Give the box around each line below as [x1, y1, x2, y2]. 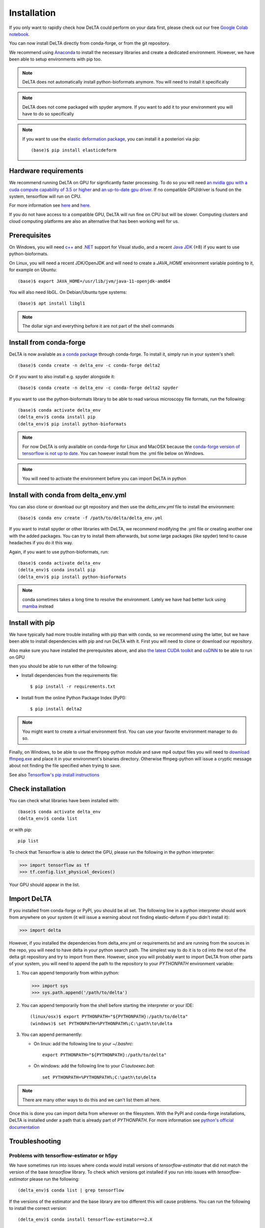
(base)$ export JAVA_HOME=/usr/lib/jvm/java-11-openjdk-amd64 [18, 278, 171, 284]
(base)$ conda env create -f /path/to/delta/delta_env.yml [18, 515, 163, 521]
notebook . [9, 31, 30, 37]
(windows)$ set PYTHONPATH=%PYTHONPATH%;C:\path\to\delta [30, 1021, 173, 1026]
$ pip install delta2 [30, 706, 82, 712]
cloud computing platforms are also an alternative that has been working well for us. [9, 219, 179, 224]
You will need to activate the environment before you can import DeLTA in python [22, 475, 186, 481]
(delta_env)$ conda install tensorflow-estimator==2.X [18, 1217, 153, 1223]
